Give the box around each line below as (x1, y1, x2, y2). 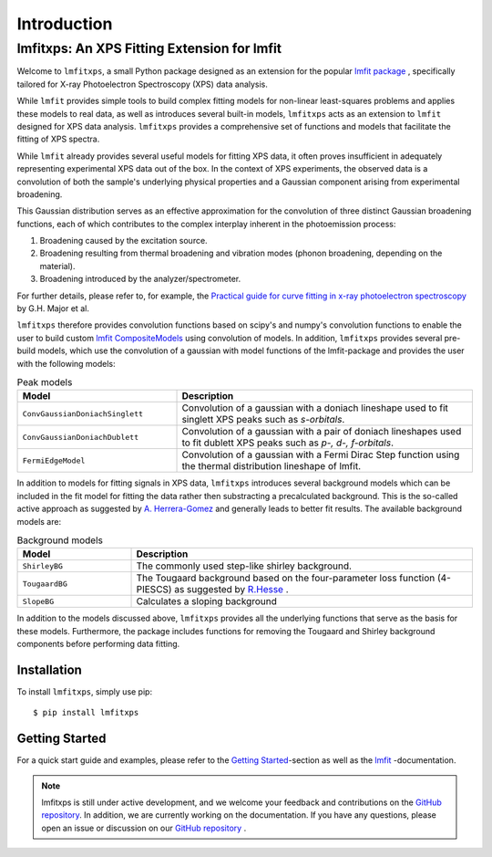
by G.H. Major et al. (16, 303, 90, 314)
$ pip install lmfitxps (33, 707, 139, 718)
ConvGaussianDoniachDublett (22, 432, 139, 442)
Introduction (16, 14, 113, 34)
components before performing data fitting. (16, 639, 180, 650)
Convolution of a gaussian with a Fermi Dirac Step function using (181, 448, 460, 461)
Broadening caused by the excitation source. (39, 235, 209, 246)
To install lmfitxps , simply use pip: (16, 685, 153, 697)
